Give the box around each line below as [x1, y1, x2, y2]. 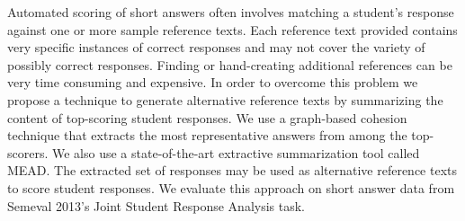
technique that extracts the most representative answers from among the [7, 126, 407, 145]
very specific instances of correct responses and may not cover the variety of [7, 38, 425, 57]
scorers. [7, 143, 49, 162]
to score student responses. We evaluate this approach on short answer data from [7, 178, 455, 197]
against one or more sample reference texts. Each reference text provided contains [7, 20, 458, 39]
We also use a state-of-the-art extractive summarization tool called [51, 143, 420, 162]
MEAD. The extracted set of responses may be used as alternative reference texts [7, 161, 457, 180]
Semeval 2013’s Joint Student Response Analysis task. [7, 196, 306, 215]
